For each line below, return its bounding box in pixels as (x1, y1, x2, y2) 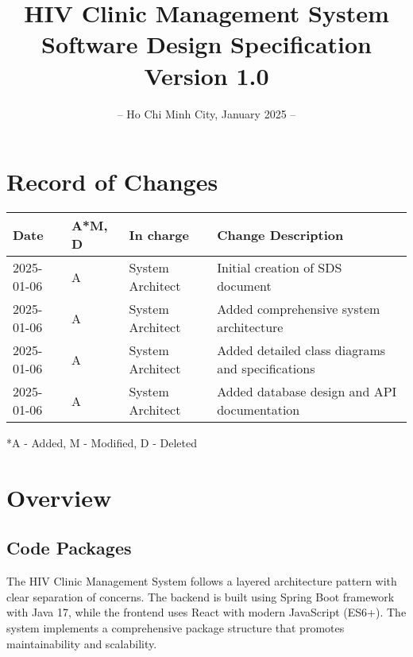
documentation (217, 400, 300, 419)
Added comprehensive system (217, 300, 380, 319)
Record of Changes (6, 165, 218, 198)
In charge (129, 225, 189, 244)
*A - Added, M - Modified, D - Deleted (6, 435, 197, 451)
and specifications (217, 359, 315, 378)
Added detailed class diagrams (217, 341, 386, 360)
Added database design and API (217, 382, 397, 401)
